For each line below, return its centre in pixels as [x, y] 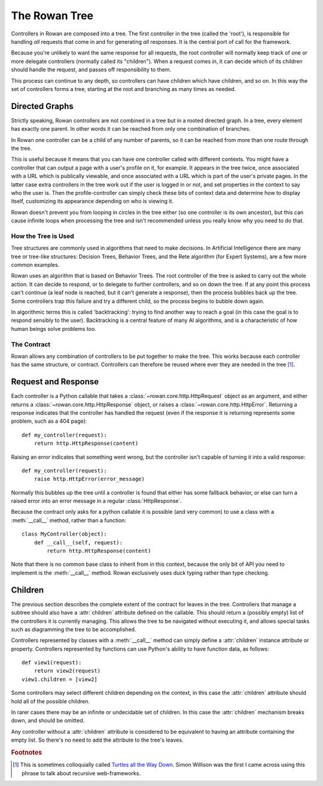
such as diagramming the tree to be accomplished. [74, 629]
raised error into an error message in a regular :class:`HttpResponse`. [97, 501]
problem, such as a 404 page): [49, 421]
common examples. [35, 265]
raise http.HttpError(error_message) [89, 479]
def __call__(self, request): [78, 542]
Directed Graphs [42, 106]
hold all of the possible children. [50, 701]
